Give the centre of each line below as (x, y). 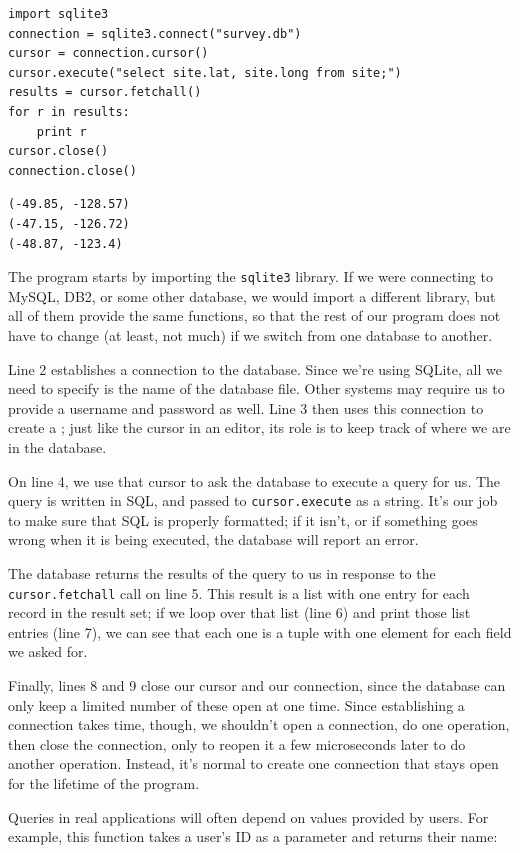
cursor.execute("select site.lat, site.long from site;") (205, 72)
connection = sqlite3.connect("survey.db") (155, 33)
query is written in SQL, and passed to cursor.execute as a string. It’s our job (253, 500)
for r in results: (69, 111)
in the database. (57, 446)
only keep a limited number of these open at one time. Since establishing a (236, 704)
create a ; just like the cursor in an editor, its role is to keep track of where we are (259, 427)
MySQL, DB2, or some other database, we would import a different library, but (252, 295)
